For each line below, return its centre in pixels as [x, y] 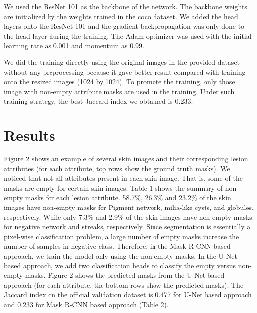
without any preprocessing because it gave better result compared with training [125, 72]
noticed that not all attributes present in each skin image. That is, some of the [123, 178]
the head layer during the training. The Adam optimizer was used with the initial [128, 35]
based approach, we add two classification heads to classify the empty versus [120, 265]
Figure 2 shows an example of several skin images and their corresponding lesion [126, 159]
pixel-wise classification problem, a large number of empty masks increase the [122, 236]
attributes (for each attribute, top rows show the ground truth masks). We [117, 168]
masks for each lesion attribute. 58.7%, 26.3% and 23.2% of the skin [128, 197]
